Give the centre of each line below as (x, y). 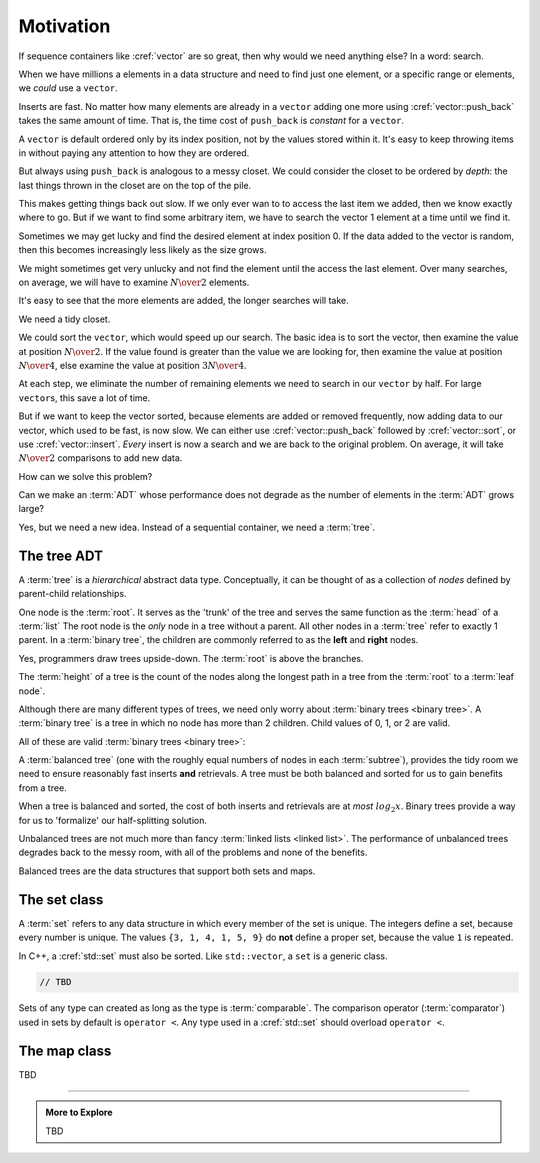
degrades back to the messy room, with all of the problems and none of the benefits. (193, 852)
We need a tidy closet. (64, 319)
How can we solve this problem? (85, 476)
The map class (65, 1050)
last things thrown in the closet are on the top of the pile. (135, 185)
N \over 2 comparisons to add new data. (100, 458)
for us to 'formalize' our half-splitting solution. (112, 820)
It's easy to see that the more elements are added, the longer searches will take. (183, 301)
